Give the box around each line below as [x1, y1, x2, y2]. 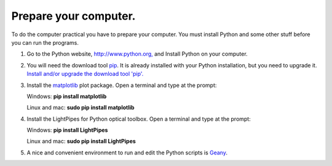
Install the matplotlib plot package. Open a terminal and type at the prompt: [26, 81, 217, 89]
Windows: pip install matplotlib [26, 92, 107, 100]
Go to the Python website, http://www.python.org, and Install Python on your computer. [26, 50, 248, 58]
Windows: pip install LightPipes [26, 126, 108, 134]
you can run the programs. [11, 39, 79, 46]
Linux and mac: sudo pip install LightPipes [26, 138, 136, 145]
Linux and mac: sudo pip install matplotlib [26, 104, 135, 111]
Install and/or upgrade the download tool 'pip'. [26, 70, 144, 78]
